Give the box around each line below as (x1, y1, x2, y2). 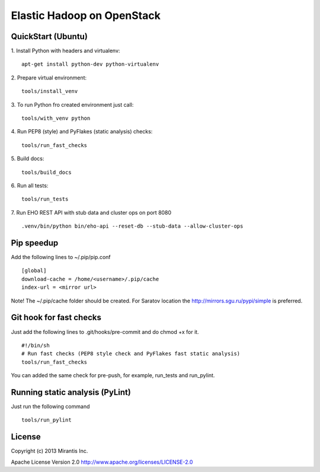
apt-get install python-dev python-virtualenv (21, 61, 159, 68)
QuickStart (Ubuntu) (11, 31, 88, 42)
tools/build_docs (21, 169, 72, 176)
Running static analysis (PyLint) (11, 387, 132, 397)
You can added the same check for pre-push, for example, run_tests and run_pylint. (11, 372, 215, 379)
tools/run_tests (21, 196, 69, 203)
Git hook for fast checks (11, 312, 102, 323)
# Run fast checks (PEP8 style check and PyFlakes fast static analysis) (21, 350, 241, 357)
